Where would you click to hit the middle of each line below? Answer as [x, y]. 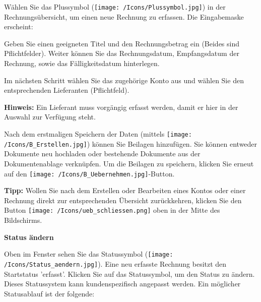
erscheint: [19, 26]
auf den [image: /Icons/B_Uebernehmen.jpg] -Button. [89, 173]
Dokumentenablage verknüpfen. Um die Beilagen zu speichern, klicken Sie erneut [129, 163]
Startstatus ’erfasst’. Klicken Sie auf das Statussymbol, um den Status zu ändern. [129, 274]
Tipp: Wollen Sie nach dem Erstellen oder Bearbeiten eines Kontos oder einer [125, 190]
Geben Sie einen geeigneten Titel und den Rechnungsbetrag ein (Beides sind [122, 43]
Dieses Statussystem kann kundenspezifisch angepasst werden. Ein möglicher [122, 284]
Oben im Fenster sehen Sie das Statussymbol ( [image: [89, 254]
